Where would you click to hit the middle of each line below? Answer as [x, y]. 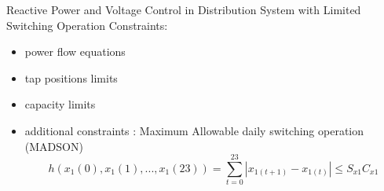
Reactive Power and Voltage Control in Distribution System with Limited [184, 9]
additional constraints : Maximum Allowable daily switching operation [194, 130]
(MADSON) [54, 146]
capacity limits [60, 104]
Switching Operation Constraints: [87, 25]
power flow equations [75, 51]
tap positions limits [71, 77]
